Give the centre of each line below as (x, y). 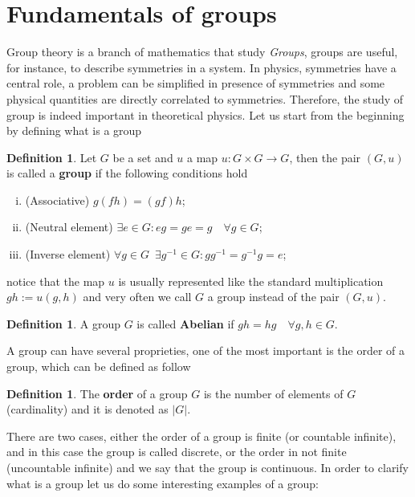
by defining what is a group (74, 130)
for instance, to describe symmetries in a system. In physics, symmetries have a (201, 67)
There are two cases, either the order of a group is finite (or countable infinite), (201, 436)
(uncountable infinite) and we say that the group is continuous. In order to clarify (207, 467)
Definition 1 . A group (63, 323)
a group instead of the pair (273, 297)
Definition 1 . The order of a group (97, 393)
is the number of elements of (273, 393)
